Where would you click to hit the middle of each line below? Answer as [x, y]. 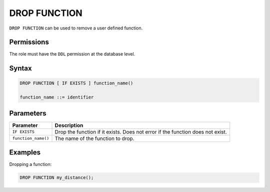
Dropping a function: [30, 164]
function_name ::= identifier [57, 97]
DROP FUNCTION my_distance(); [57, 178]
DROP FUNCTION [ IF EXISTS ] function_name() [76, 83]
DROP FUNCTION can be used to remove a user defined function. [76, 28]
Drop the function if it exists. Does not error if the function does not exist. [141, 131]
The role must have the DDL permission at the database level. [72, 54]
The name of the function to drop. [94, 138]
